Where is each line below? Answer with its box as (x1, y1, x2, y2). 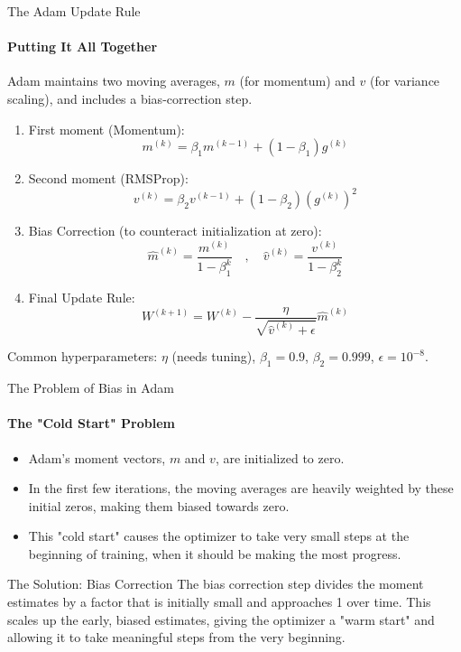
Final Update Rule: (28, 288, 135, 307)
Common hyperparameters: (7, 347, 158, 366)
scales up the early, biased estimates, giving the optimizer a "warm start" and (7, 610, 435, 629)
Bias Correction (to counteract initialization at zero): (28, 221, 322, 240)
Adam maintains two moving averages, (7, 71, 220, 90)
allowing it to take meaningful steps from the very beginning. (7, 628, 346, 647)
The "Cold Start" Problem (7, 414, 175, 433)
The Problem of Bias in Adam (7, 378, 174, 397)
